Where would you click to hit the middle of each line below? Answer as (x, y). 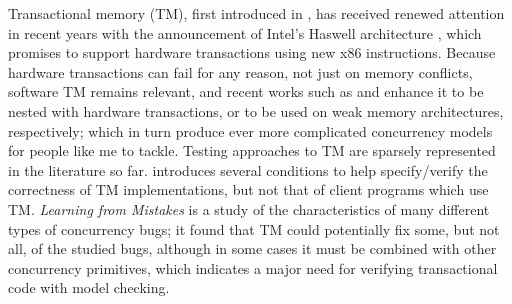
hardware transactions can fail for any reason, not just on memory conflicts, (240, 71)
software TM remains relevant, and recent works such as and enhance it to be (246, 91)
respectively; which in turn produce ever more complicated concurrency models (250, 130)
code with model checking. (89, 287)
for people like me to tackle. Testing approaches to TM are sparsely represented (252, 150)
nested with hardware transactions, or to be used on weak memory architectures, (256, 110)
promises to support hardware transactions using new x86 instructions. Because (252, 52)
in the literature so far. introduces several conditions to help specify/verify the (248, 169)
